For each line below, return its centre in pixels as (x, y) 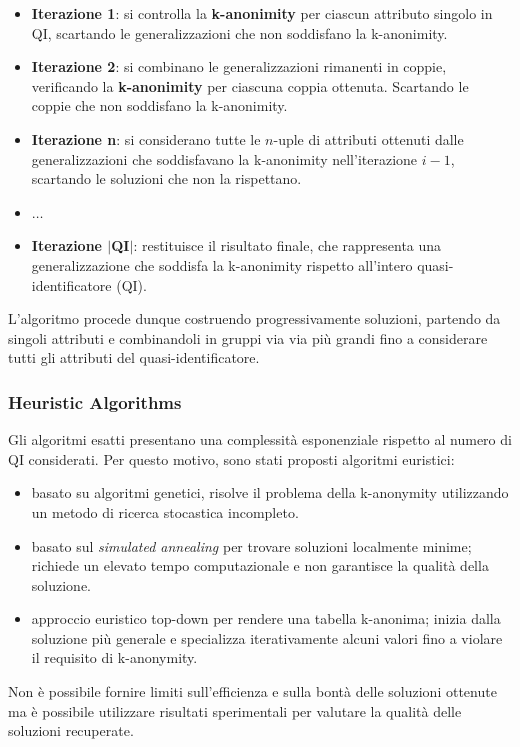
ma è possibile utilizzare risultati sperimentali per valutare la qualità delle (235, 710)
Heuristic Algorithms (95, 401)
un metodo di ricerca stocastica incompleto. (165, 511)
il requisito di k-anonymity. (114, 657)
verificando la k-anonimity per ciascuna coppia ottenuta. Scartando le (250, 85)
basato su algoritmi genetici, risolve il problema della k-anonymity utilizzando (270, 492)
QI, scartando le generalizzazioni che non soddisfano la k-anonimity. (239, 32)
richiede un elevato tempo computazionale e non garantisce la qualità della (260, 565)
